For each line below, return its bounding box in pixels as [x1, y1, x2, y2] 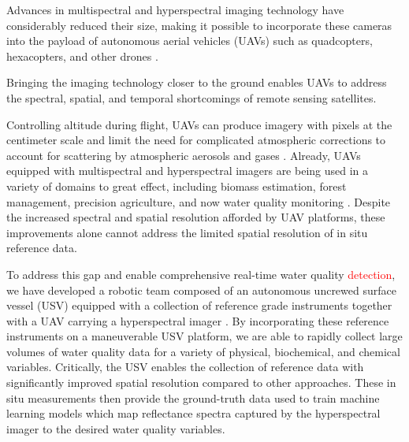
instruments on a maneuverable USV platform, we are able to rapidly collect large [6, 328, 403, 344]
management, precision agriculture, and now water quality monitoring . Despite [6, 193, 391, 210]
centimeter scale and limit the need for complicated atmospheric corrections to [6, 132, 386, 148]
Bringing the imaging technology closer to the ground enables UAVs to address [6, 74, 387, 91]
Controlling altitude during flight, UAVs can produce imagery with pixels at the [6, 116, 392, 132]
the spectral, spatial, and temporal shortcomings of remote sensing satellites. [6, 89, 377, 106]
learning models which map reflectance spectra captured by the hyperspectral [6, 405, 381, 422]
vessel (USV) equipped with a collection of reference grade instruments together [6, 297, 392, 314]
